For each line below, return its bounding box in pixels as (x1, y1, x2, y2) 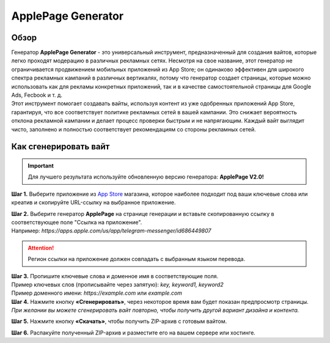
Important (28, 162, 54, 169)
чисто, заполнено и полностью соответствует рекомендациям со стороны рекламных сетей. (11, 125, 256, 133)
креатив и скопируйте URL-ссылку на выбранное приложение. (11, 199, 176, 206)
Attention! (28, 244, 54, 251)
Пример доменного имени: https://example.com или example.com (11, 289, 183, 297)
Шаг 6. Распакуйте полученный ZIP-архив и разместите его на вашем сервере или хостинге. (11, 329, 256, 336)
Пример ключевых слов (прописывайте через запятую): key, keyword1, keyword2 (11, 281, 224, 288)
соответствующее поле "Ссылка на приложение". (11, 218, 142, 226)
